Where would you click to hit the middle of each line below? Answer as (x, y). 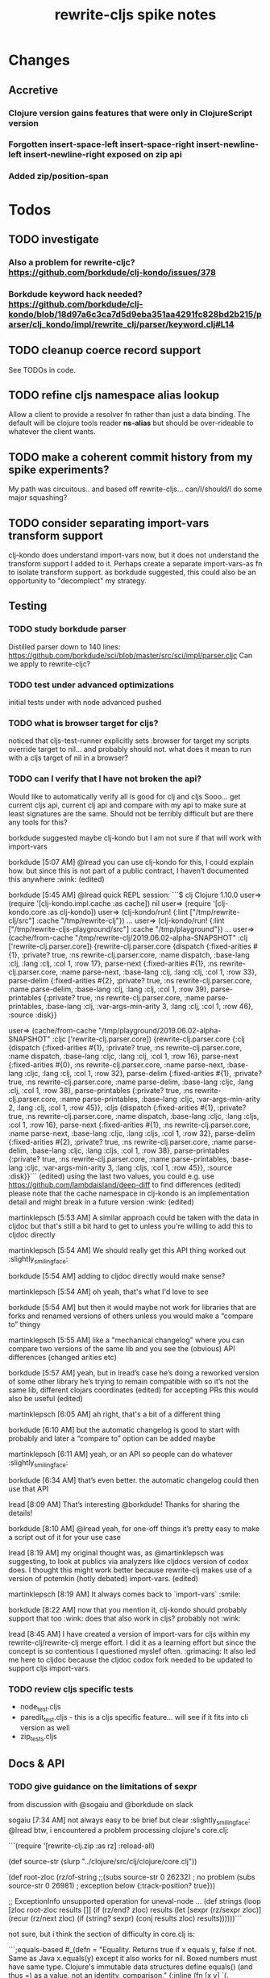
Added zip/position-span (58, 177)
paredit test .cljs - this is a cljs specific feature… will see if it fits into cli (134, 1718)
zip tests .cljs (39, 1738)
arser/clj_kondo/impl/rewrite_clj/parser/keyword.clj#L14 (121, 324)
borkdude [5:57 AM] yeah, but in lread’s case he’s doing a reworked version (134, 1373)
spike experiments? (59, 469)
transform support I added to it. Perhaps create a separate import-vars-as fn (135, 564)
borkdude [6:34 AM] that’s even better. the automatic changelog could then (134, 1480)
